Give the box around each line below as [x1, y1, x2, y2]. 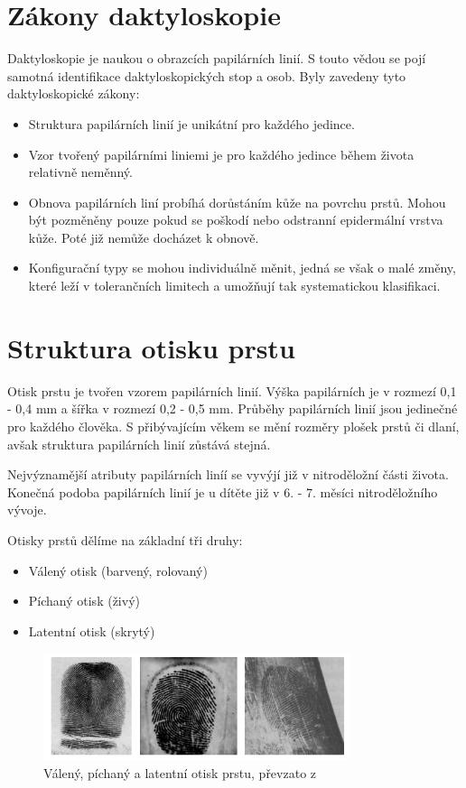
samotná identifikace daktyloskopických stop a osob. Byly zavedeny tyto [7, 66, 406, 85]
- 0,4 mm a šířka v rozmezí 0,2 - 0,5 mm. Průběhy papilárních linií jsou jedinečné [7, 399, 458, 418]
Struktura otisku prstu [7, 329, 295, 366]
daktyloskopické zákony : [7, 84, 140, 103]
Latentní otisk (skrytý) [28, 621, 155, 640]
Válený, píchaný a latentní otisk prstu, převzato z [43, 763, 317, 782]
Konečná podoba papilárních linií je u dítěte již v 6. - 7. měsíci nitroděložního [7, 482, 438, 501]
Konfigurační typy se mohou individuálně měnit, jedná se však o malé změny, [28, 258, 456, 277]
